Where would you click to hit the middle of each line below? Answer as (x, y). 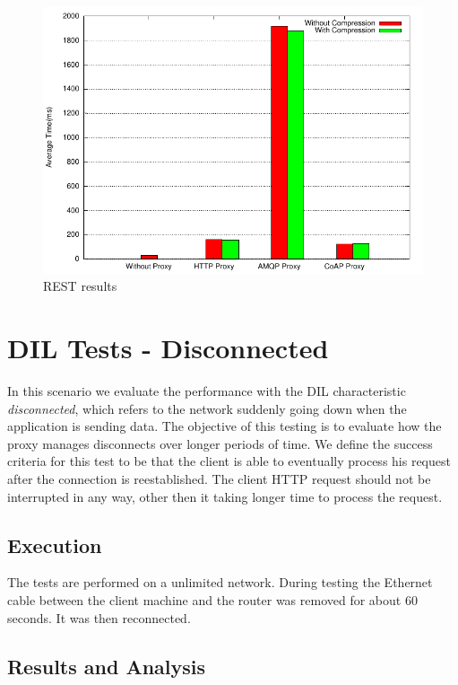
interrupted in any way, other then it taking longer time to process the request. (225, 496)
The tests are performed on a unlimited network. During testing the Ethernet (220, 582)
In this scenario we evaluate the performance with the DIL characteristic (207, 391)
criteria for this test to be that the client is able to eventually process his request (229, 461)
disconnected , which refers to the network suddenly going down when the (207, 408)
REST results (80, 286)
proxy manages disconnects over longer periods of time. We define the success (220, 443)
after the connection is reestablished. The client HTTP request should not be (219, 479)
